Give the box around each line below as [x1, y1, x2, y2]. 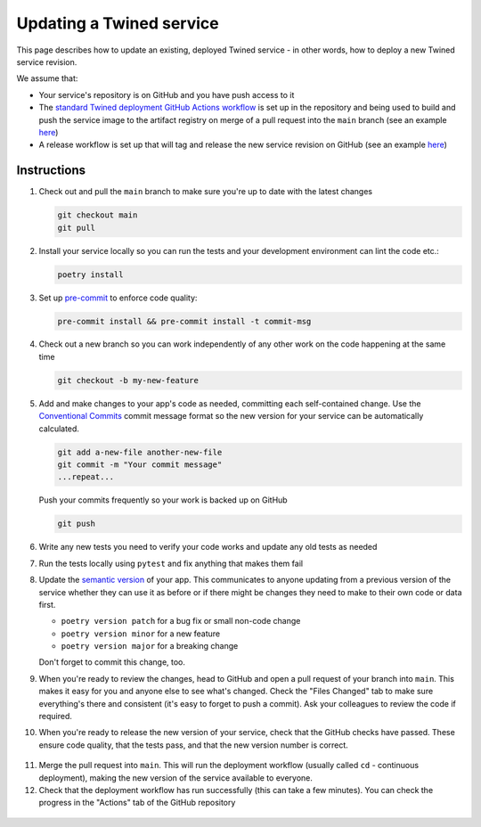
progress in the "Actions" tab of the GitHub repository [38, 798, 236, 808]
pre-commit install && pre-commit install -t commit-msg [57, 316, 312, 326]
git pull [57, 223, 96, 233]
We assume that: [16, 73, 78, 84]
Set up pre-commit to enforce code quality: [38, 292, 198, 303]
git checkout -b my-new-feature [57, 375, 200, 385]
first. [38, 599, 56, 610]
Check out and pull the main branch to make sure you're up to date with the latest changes [38, 186, 373, 197]
